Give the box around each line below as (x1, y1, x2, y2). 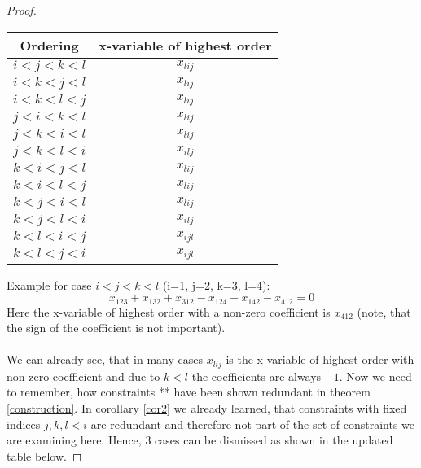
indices (7, 415, 41, 432)
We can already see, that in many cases (7, 351, 203, 368)
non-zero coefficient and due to (7, 367, 160, 384)
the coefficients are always (191, 367, 322, 384)
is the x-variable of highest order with (226, 351, 414, 368)
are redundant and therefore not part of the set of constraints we (90, 415, 415, 432)
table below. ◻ (7, 447, 82, 464)
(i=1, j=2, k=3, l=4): (162, 276, 270, 293)
